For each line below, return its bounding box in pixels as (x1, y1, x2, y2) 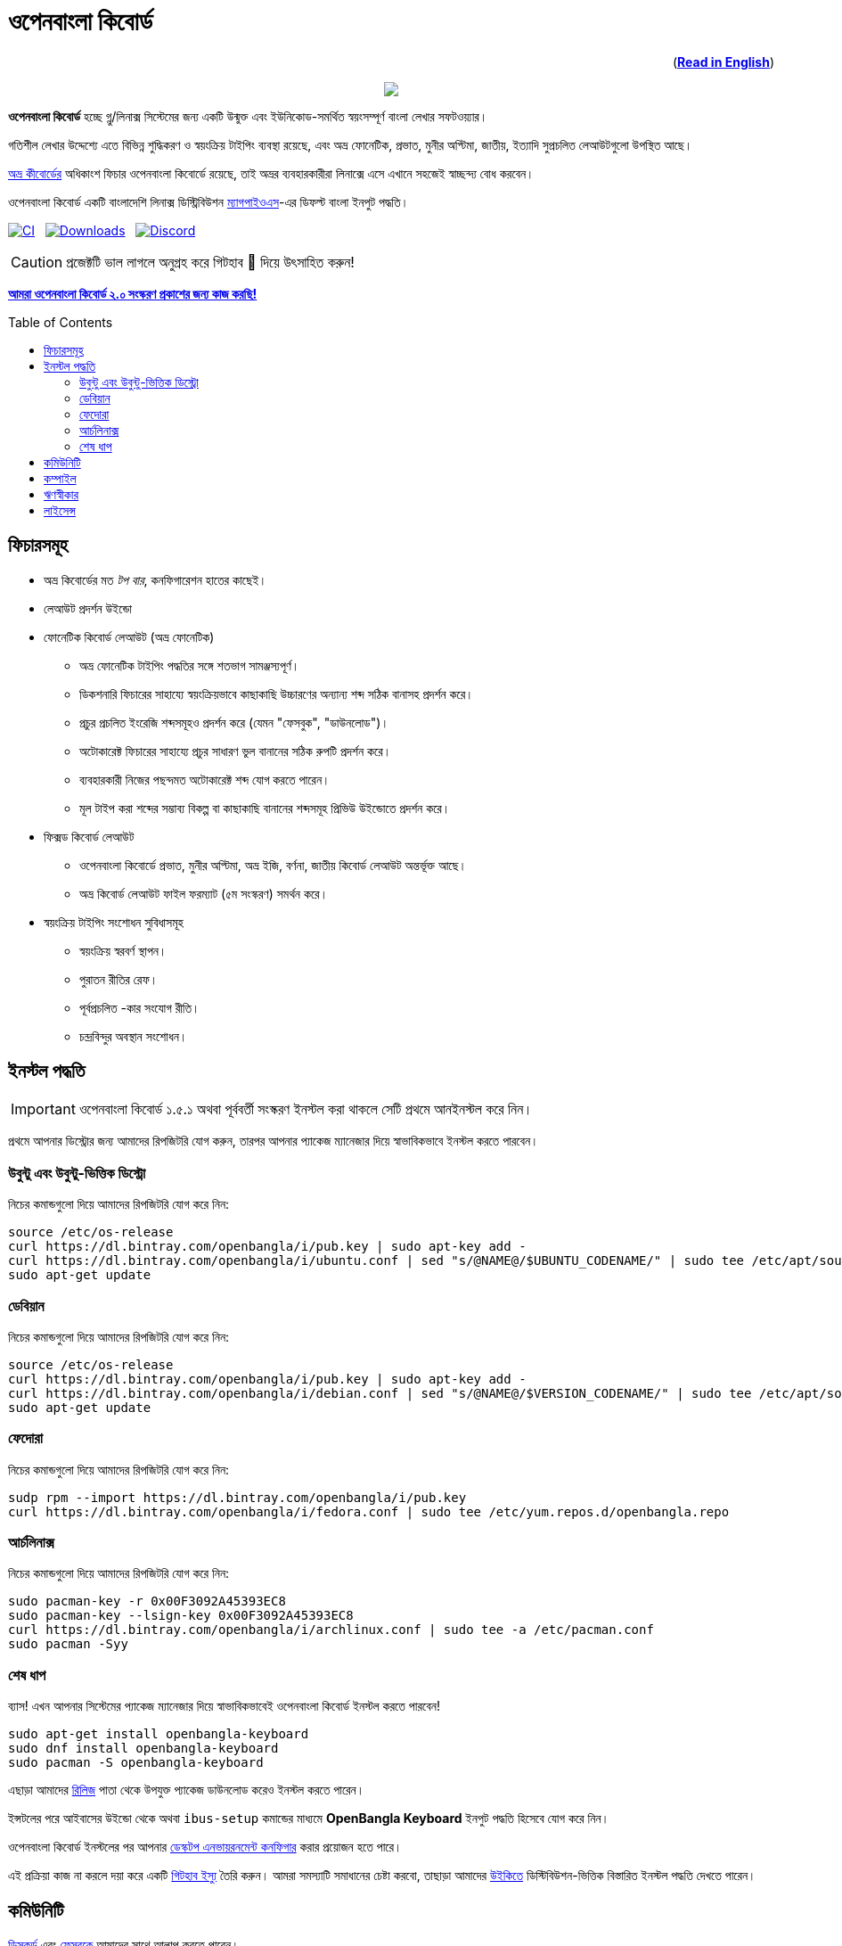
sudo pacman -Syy (8, 1637, 128, 1652)
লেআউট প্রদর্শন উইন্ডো (44, 600, 133, 616)
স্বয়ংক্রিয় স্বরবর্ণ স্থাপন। (79, 942, 168, 958)
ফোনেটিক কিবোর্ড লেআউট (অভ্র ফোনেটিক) (44, 628, 215, 645)
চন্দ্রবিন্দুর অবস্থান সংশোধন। (79, 1028, 188, 1044)
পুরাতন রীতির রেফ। (79, 971, 159, 987)
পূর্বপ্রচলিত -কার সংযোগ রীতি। (79, 999, 200, 1015)
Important (11, 1100, 76, 1119)
